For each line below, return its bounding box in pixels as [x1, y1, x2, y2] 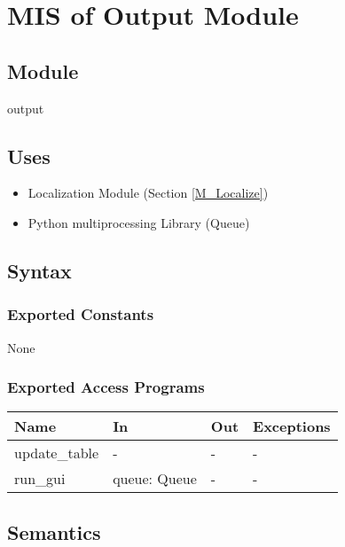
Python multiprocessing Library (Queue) [27, 213, 250, 231]
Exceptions [253, 416, 331, 437]
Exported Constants [7, 303, 154, 325]
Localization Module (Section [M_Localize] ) [27, 184, 269, 202]
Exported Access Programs [7, 376, 205, 398]
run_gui [14, 468, 66, 489]
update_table [14, 442, 99, 464]
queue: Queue [113, 468, 197, 489]
